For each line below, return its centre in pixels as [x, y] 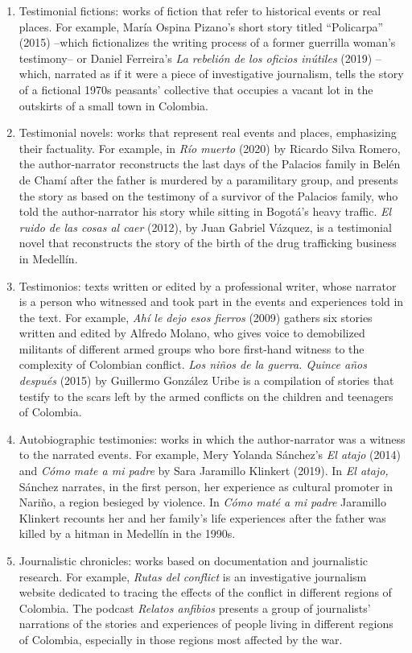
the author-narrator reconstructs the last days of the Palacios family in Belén [210, 164]
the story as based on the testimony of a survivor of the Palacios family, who [208, 195]
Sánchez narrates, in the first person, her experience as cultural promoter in [206, 486]
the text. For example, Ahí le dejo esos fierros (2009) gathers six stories [196, 317]
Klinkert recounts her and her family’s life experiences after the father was [202, 517]
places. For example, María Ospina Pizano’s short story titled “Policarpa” [201, 26]
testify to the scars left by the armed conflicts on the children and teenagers [206, 396]
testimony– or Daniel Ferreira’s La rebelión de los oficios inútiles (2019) [196, 58]
